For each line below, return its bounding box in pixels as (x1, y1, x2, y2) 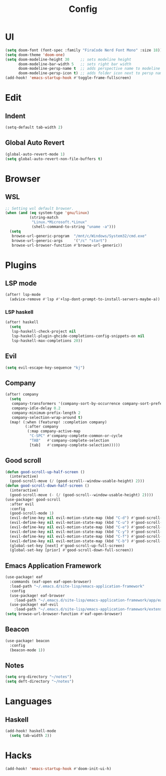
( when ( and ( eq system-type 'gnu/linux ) (5, 211, 90, 216)
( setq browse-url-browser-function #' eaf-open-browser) (5, 611, 123, 616)
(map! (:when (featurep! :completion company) (9, 420, 107, 425)
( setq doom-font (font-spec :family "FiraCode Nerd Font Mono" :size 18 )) (5, 48, 163, 53)
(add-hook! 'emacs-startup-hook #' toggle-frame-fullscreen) (5, 75, 132, 80)
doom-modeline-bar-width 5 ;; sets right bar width (18, 61, 132, 66)
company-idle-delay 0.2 (11, 405, 61, 411)
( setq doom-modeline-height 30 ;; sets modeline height (5, 57, 132, 62)
